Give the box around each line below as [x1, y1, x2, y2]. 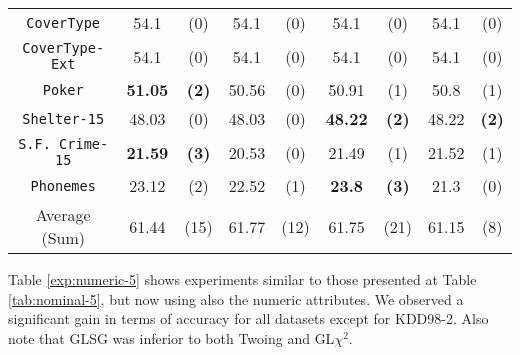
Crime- [59, 136, 109, 152]
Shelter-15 [22, 110, 105, 127]
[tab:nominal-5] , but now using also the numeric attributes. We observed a [8, 288, 464, 309]
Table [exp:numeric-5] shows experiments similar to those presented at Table [8, 269, 477, 289]
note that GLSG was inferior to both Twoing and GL [8, 327, 335, 348]
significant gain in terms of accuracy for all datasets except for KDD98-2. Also [8, 308, 489, 329]
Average [35, 203, 91, 226]
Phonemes [30, 177, 96, 194]
